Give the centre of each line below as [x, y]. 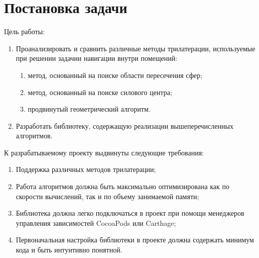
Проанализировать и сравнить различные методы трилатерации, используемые [136, 48]
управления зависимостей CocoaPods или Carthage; [96, 223]
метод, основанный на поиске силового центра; [100, 92]
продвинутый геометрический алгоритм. [89, 109]
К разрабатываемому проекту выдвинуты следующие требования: [104, 152]
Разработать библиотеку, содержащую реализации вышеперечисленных [124, 125]
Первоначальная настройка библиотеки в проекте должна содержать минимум [135, 240]
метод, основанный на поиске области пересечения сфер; [115, 75]
